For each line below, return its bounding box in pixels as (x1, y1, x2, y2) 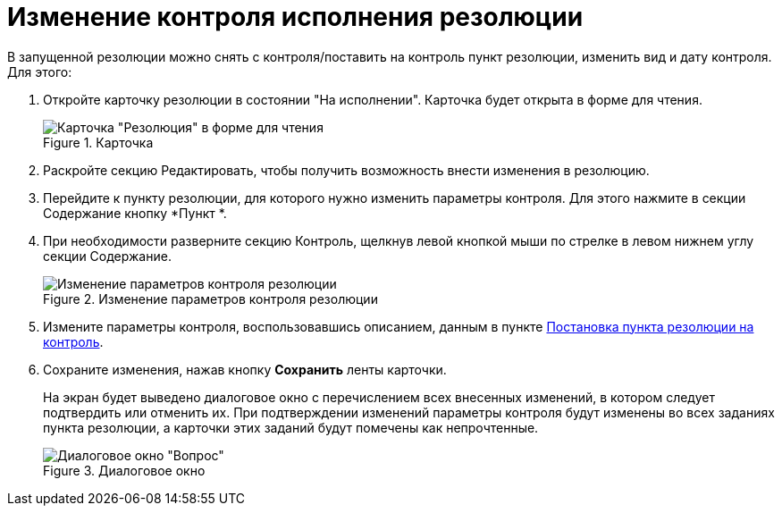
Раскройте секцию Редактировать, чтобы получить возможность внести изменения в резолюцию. (43, 162, 650, 178)
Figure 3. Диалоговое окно (43, 462, 206, 478)
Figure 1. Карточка (43, 134, 154, 150)
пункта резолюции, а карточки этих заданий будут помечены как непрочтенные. (43, 419, 539, 435)
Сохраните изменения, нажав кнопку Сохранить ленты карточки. (43, 361, 447, 377)
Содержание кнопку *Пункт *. (43, 205, 227, 221)
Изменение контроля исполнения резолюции (7, 2, 584, 32)
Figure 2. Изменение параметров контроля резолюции (43, 290, 378, 307)
